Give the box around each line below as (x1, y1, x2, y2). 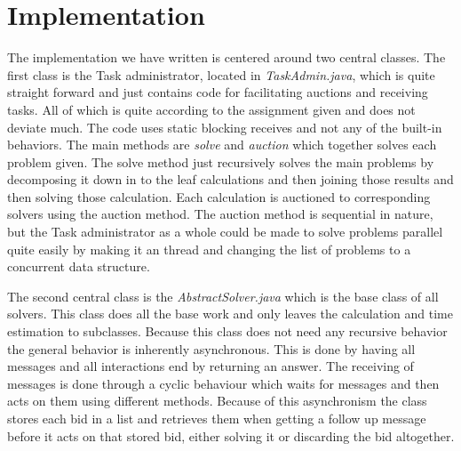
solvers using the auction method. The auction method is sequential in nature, (7, 205, 433, 223)
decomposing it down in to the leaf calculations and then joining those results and (7, 170, 454, 189)
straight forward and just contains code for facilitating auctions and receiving (7, 83, 428, 101)
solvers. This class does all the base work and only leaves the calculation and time (7, 304, 453, 323)
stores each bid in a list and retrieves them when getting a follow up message (7, 409, 426, 427)
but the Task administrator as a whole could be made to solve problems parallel (7, 222, 443, 241)
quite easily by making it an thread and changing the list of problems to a (7, 239, 411, 258)
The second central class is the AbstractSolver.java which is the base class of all (7, 286, 439, 305)
